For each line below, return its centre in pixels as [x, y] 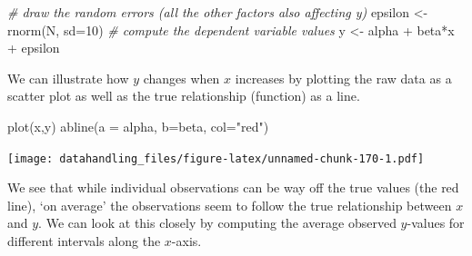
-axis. [186, 241]
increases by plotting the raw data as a [343, 78]
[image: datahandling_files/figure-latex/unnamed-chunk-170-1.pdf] [216, 158]
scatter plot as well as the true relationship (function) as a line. [184, 96]
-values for [436, 223]
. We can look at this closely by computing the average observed [217, 223]
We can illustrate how [68, 78]
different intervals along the [84, 241]
